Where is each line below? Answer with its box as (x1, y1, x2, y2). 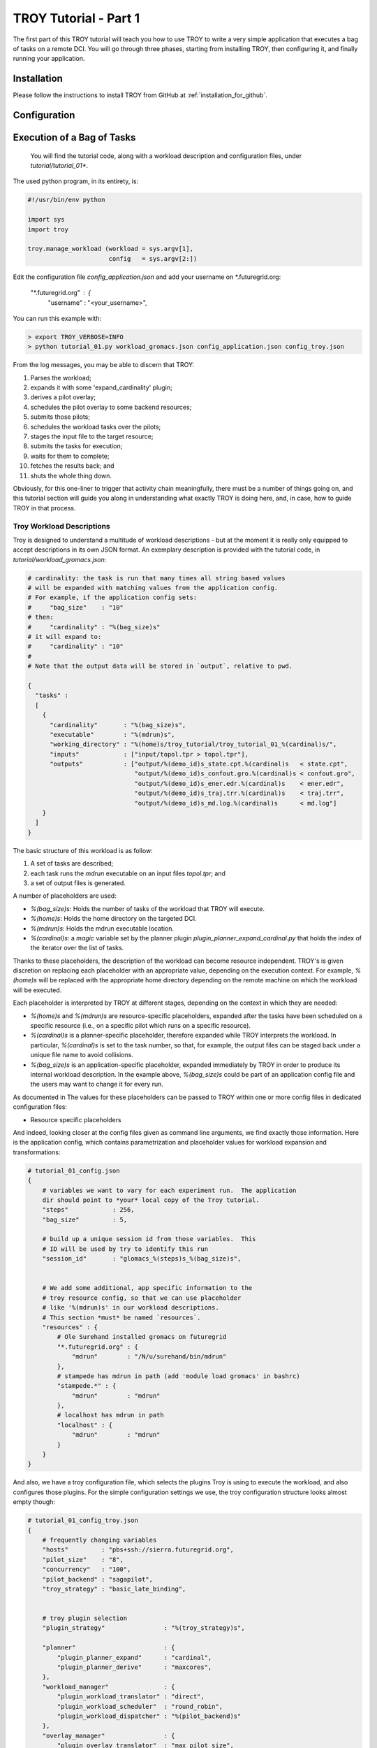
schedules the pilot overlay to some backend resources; (30, 403, 192, 411)
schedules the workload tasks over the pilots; (30, 422, 161, 431)
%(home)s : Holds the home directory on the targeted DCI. (30, 915, 197, 923)
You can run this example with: (13, 314, 101, 322)
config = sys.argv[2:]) (108, 255, 198, 262)
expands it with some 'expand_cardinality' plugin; (30, 383, 172, 392)
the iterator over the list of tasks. (30, 944, 124, 952)
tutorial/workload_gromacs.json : (13, 555, 107, 564)
